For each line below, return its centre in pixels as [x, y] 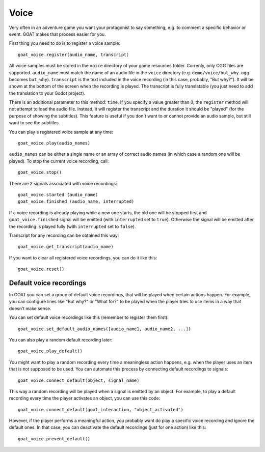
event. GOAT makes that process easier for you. [57, 34]
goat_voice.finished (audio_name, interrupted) [76, 202]
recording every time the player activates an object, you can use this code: [85, 398]
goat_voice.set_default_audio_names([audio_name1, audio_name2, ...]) [105, 329]
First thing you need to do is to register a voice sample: [65, 43]
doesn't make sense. [30, 308]
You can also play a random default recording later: [61, 339]
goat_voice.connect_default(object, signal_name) [79, 380]
